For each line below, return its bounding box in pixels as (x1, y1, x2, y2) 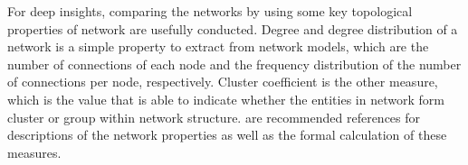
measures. (7, 142, 62, 161)
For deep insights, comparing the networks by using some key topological (7, 2, 413, 20)
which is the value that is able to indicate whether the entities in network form (7, 89, 444, 108)
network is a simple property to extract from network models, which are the (7, 37, 429, 56)
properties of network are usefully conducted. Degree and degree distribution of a (7, 19, 458, 38)
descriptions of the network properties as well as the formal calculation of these (7, 125, 447, 144)
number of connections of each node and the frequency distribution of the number (7, 54, 462, 73)
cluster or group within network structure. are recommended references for (7, 107, 421, 126)
